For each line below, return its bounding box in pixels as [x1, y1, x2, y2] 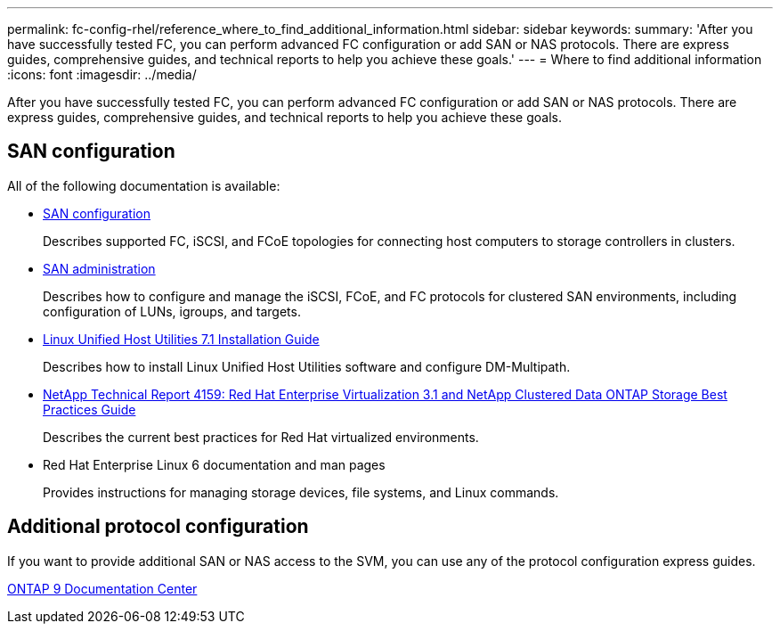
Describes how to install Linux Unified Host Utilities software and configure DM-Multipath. [43, 358, 571, 374]
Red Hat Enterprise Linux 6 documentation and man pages [43, 456, 386, 472]
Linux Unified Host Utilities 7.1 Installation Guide [43, 331, 320, 347]
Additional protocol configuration [7, 515, 309, 538]
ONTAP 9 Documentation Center [7, 580, 198, 596]
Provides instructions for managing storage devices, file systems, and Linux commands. [43, 484, 559, 500]
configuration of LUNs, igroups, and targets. [43, 303, 301, 319]
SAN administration [43, 260, 156, 276]
